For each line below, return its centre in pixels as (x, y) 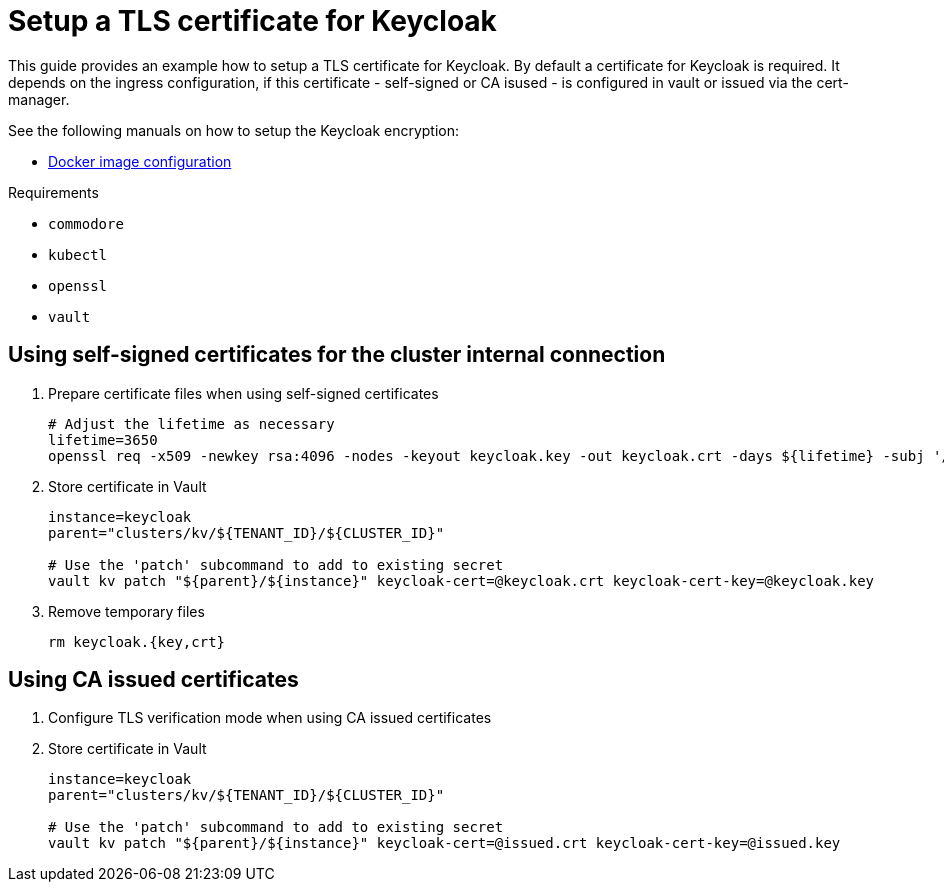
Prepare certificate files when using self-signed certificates (243, 393)
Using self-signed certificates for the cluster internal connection (337, 355)
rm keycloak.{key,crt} (137, 641)
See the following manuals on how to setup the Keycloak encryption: (234, 130)
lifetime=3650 (103, 439)
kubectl (78, 254)
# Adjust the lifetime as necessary (191, 423)
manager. (39, 99)
